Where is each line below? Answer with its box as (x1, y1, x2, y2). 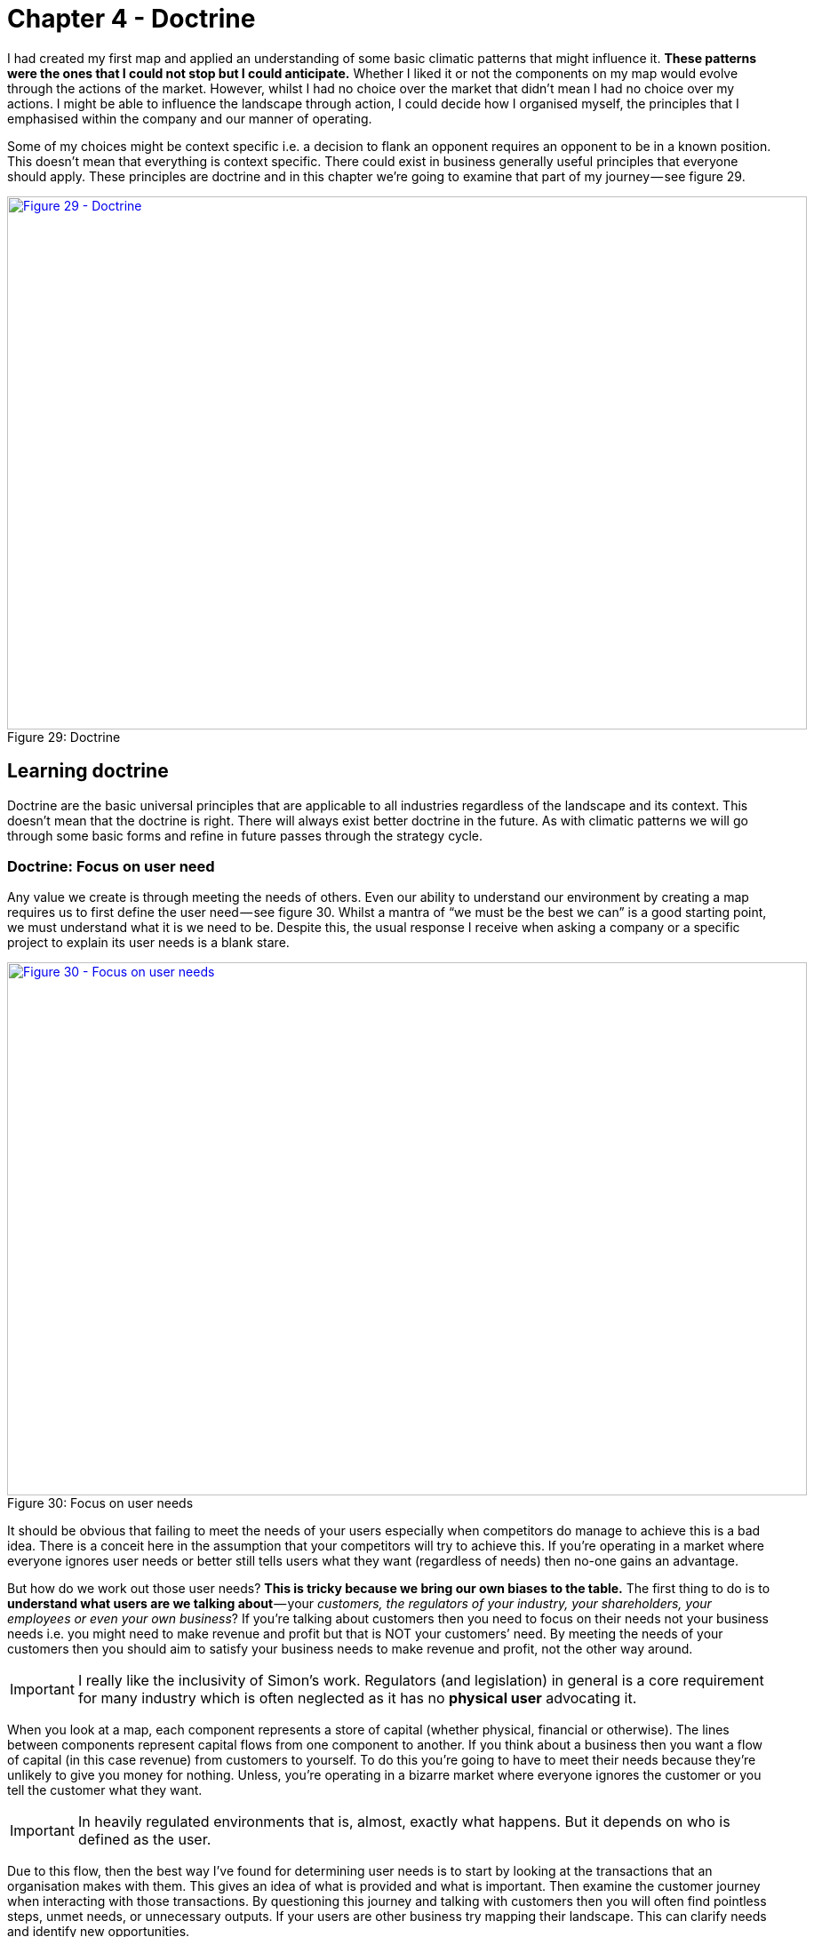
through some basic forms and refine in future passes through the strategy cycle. (7, 827, 483, 843)
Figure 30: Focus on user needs (7, 1495, 194, 1511)
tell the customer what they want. (7, 1782, 203, 1798)
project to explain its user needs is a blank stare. (7, 935, 290, 951)
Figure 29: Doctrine (7, 729, 121, 745)
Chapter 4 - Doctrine (7, 4, 256, 34)
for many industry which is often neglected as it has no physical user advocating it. (77, 1689, 637, 1708)
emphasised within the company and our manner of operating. (7, 110, 372, 126)
